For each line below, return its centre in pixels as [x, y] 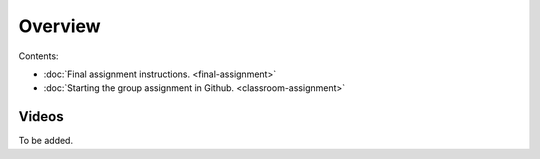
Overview [59, 26]
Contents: [38, 56]
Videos [41, 116]
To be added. [46, 141]
